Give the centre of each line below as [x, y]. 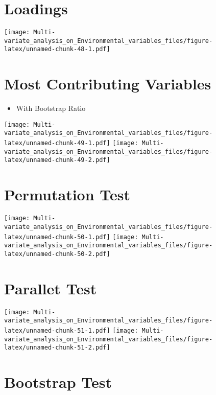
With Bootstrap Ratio [51, 108]
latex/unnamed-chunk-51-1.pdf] [57, 330]
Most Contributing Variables [108, 84]
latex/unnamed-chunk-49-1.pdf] [57, 143]
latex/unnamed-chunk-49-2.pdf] [57, 160]
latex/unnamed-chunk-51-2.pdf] [57, 348]
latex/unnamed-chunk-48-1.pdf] [57, 49]
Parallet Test [51, 288]
